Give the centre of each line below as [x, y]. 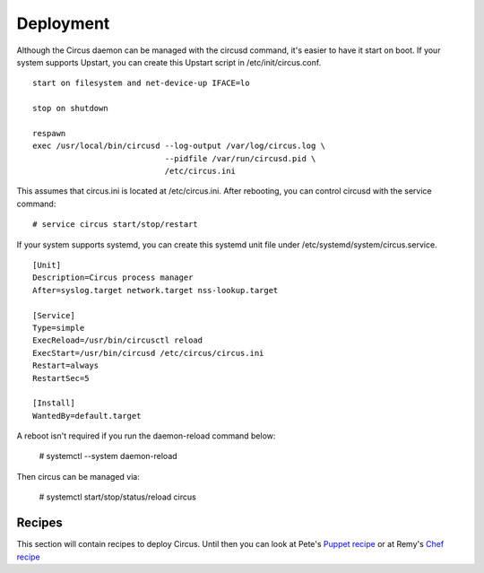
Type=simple [59, 328]
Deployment [63, 23]
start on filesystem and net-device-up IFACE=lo [141, 83]
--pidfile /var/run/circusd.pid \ [240, 158]
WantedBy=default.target [87, 416]
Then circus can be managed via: [78, 476]
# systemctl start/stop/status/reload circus [117, 497]
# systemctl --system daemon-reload [108, 456]
